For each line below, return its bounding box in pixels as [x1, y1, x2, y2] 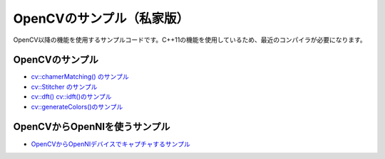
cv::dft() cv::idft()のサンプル [31, 92, 112, 101]
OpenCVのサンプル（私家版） [13, 11, 190, 26]
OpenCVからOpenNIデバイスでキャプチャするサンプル [31, 139, 190, 148]
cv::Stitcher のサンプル [31, 82, 98, 91]
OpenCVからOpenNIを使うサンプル [13, 121, 170, 133]
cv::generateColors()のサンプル [31, 102, 123, 111]
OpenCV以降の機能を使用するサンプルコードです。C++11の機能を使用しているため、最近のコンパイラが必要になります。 [13, 35, 366, 44]
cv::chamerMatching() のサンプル [31, 72, 129, 81]
